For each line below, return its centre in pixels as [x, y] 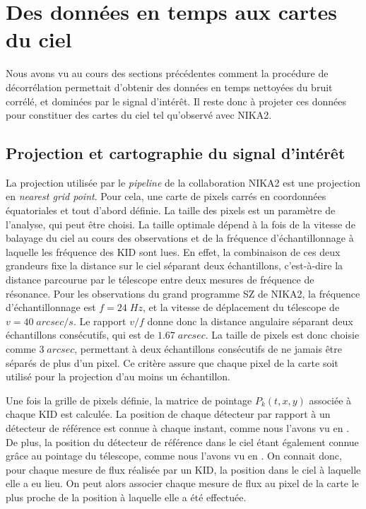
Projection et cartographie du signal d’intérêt [176, 153]
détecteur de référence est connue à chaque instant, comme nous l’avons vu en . [178, 427]
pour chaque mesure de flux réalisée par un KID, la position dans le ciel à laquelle [183, 469]
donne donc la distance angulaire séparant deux [250, 321]
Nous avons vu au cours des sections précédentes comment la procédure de [167, 73]
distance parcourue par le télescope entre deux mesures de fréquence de [160, 280]
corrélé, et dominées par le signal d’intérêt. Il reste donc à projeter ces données [176, 101]
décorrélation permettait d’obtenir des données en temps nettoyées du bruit [169, 87]
